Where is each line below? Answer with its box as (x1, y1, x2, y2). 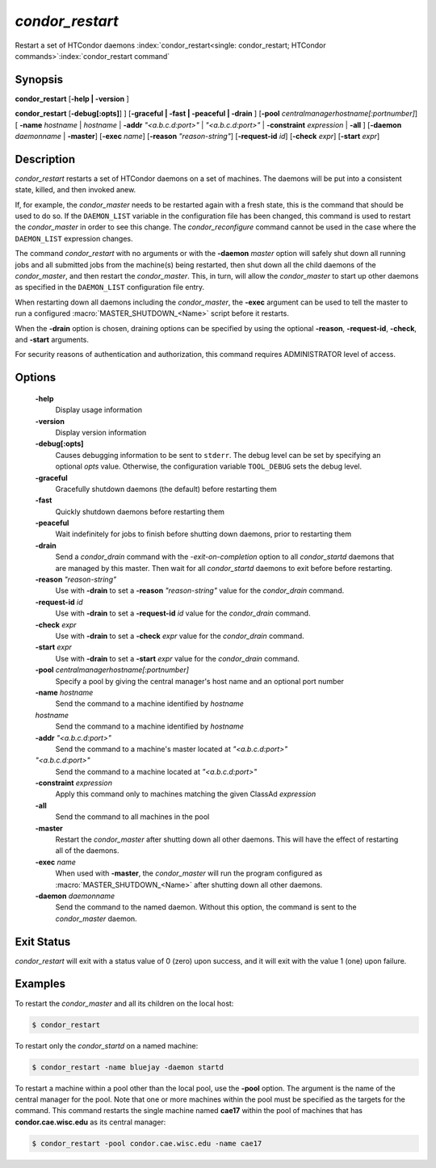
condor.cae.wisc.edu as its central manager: (15, 1117, 166, 1127)
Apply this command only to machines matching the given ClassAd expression (55, 789, 317, 799)
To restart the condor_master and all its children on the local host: (15, 998, 234, 1008)
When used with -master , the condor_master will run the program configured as (55, 868, 323, 878)
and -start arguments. (15, 335, 89, 344)
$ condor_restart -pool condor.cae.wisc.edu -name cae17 (31, 1139, 262, 1148)
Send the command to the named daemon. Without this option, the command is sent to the (55, 902, 357, 912)
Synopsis (15, 73, 64, 86)
